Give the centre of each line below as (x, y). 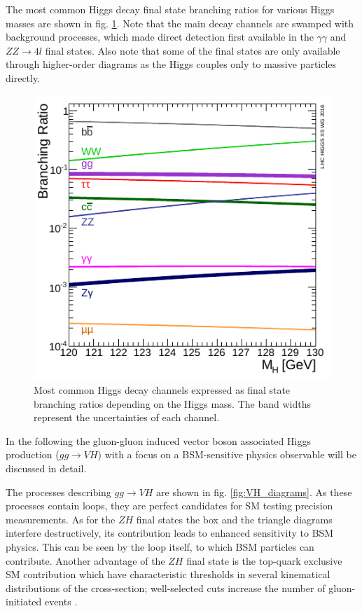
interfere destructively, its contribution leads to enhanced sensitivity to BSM (170, 533)
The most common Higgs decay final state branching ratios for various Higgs (170, 9)
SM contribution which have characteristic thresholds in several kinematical (168, 574)
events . (61, 602)
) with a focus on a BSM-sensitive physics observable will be (227, 454)
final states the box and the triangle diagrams (234, 519)
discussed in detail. (46, 468)
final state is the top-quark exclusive (264, 560)
